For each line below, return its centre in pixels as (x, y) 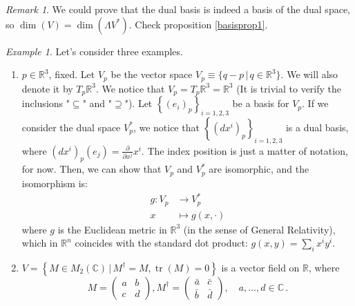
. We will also (309, 74)
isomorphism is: (55, 183)
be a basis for (261, 103)
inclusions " (46, 103)
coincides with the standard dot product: (161, 243)
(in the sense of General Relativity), (259, 229)
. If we (315, 103)
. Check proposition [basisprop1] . (198, 24)
